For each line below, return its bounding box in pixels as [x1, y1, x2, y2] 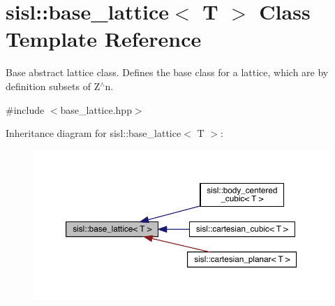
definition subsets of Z [6, 78, 100, 93]
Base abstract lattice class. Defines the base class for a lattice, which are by [6, 65, 329, 80]
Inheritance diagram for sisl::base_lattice [6, 126, 181, 140]
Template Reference [6, 24, 202, 53]
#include [6, 102, 45, 117]
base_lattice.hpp [60, 102, 132, 117]
